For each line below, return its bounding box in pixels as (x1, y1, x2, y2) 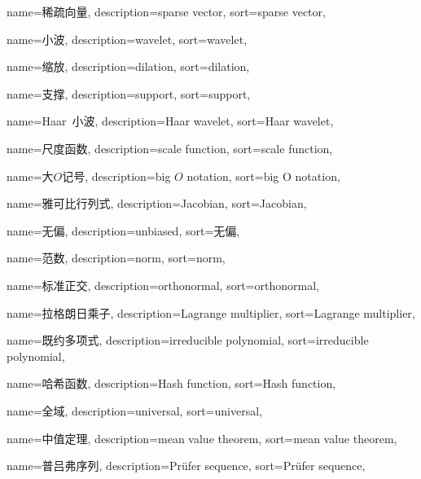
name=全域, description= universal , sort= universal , (7, 402, 262, 419)
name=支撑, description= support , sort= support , (7, 85, 251, 102)
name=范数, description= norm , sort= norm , (7, 249, 226, 266)
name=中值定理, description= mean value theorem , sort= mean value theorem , (7, 429, 397, 446)
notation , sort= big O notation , (186, 167, 340, 184)
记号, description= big (62, 167, 171, 184)
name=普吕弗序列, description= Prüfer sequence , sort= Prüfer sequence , (7, 457, 366, 474)
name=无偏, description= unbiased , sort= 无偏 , (7, 222, 240, 239)
